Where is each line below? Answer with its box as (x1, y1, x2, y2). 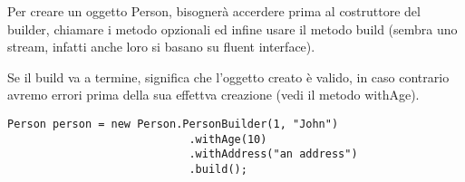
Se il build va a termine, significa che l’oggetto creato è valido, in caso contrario (7, 67, 450, 86)
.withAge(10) (189, 132, 267, 146)
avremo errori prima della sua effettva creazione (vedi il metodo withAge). (7, 85, 420, 104)
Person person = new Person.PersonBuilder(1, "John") (7, 117, 339, 130)
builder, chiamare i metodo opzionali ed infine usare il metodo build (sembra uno (7, 19, 458, 38)
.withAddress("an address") (189, 148, 358, 161)
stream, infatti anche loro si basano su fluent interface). (7, 37, 315, 56)
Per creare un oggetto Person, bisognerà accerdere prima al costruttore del (7, 2, 421, 20)
